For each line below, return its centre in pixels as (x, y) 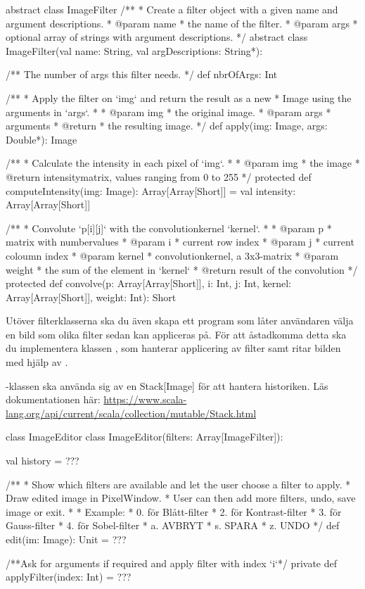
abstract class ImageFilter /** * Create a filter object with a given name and (172, 9)
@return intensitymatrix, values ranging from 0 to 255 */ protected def (159, 176)
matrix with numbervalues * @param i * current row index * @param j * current (180, 242)
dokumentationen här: (53, 399)
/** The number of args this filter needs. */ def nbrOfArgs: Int (142, 74)
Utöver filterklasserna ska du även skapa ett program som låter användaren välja (180, 321)
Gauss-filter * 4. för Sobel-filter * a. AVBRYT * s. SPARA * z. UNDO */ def (173, 525)
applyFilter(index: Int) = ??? (69, 577)
